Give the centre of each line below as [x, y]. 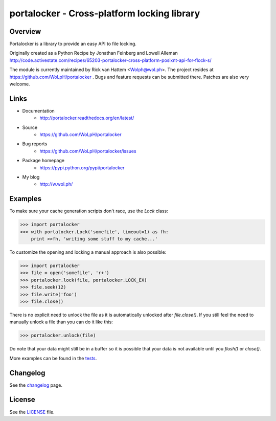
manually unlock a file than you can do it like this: [61, 322]
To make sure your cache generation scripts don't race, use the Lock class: [89, 211]
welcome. [20, 84]
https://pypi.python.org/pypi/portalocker [82, 168]
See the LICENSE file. [32, 412]
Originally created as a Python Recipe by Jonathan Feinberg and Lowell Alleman [94, 53]
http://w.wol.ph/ [56, 184]
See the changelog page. [36, 385]
